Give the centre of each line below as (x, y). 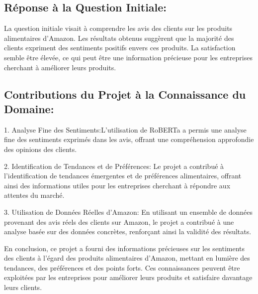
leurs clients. (23, 287)
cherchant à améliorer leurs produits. (60, 67)
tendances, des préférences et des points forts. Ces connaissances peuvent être (122, 267)
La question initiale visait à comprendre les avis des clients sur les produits (118, 28)
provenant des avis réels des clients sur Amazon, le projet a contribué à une (119, 221)
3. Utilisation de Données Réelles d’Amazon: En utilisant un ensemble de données (128, 212)
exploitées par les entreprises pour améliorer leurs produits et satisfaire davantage (128, 277)
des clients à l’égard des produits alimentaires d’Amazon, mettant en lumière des (127, 258)
